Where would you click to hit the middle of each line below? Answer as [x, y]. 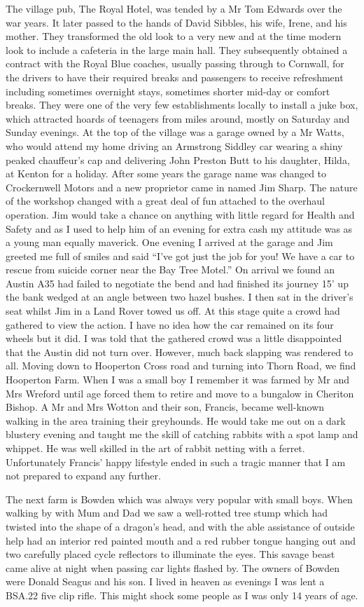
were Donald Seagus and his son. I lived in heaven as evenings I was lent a [165, 581]
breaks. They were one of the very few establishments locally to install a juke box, [182, 105]
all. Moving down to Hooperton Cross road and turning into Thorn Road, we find [181, 366]
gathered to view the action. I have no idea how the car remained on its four [170, 324]
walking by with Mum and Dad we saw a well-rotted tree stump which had [167, 513]
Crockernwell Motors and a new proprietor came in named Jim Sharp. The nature [182, 187]
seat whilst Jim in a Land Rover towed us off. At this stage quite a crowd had [173, 311]
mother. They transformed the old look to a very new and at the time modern [174, 36]
